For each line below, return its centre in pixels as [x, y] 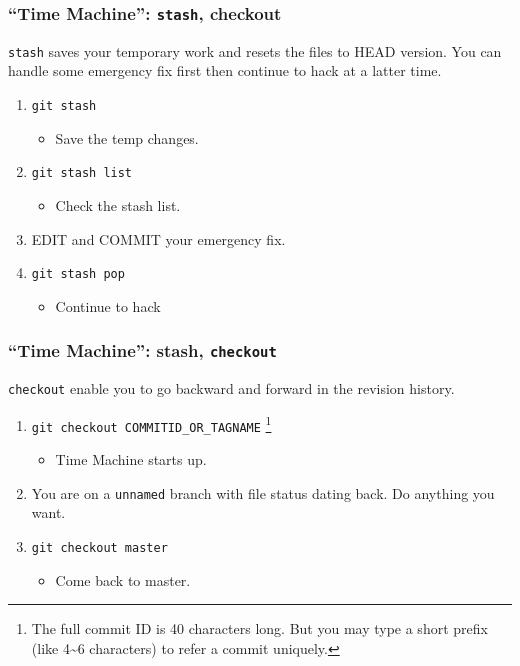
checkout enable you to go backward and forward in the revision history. [231, 388]
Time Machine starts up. [131, 459]
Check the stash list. [118, 204]
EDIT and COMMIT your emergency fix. [158, 238]
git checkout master [99, 547]
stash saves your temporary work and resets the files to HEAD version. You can [255, 50]
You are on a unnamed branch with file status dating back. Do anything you [263, 492]
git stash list [82, 173]
